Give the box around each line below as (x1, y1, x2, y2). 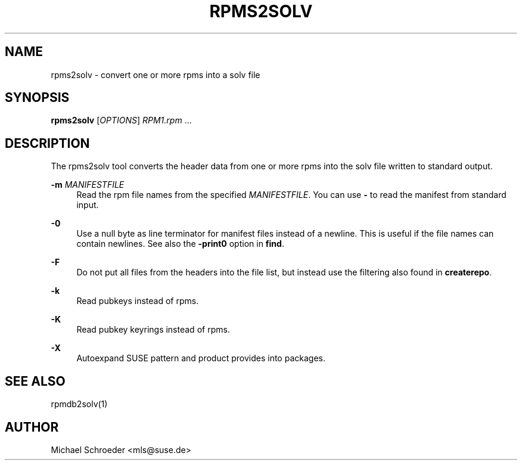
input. (76, 200, 99, 210)
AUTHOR (5, 419, 59, 435)
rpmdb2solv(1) (51, 399, 108, 410)
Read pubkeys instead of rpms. (76, 296, 199, 306)
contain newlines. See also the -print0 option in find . (76, 238, 284, 249)
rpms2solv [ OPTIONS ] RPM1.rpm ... (51, 115, 192, 126)
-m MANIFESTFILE (51, 179, 125, 190)
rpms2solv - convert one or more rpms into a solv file (51, 69, 260, 80)
